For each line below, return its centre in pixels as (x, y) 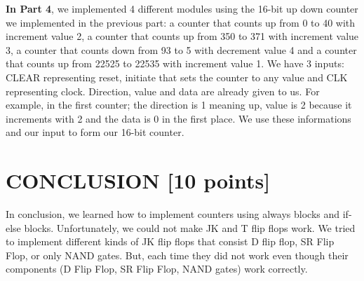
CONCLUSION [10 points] (138, 180)
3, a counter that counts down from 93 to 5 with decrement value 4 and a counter (181, 49)
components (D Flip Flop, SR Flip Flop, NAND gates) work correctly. (157, 269)
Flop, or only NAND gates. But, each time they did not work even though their (177, 255)
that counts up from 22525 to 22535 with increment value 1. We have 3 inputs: (175, 63)
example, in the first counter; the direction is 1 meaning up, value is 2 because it (179, 105)
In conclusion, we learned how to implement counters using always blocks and (173, 214)
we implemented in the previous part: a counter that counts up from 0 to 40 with (181, 22)
